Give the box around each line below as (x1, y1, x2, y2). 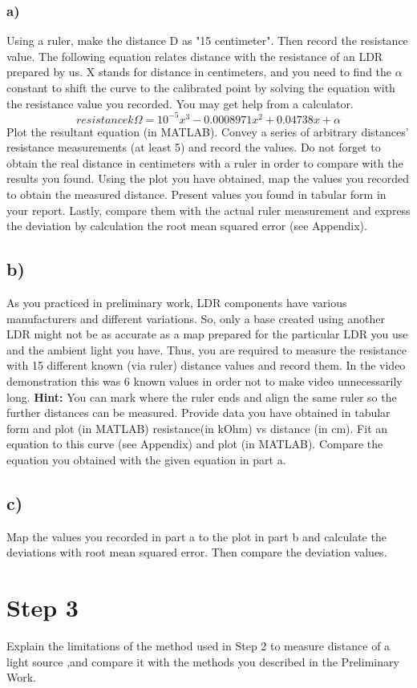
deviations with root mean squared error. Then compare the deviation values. (6, 544, 387, 561)
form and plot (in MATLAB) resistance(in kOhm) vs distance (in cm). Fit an (6, 419, 388, 436)
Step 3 (6, 591, 79, 624)
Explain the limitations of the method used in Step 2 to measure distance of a (6, 637, 391, 654)
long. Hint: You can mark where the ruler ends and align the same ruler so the (6, 388, 397, 405)
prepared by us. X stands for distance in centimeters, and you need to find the (6, 63, 392, 80)
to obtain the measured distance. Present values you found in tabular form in (6, 186, 387, 203)
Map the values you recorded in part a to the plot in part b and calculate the (6, 528, 387, 544)
